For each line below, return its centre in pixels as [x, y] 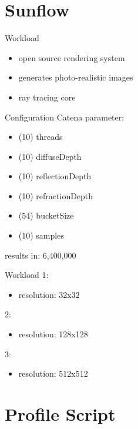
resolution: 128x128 [53, 334]
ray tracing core [47, 97]
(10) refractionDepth [56, 195]
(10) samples [41, 235]
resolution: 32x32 [49, 294]
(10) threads [41, 137]
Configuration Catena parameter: [65, 117]
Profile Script [60, 414]
